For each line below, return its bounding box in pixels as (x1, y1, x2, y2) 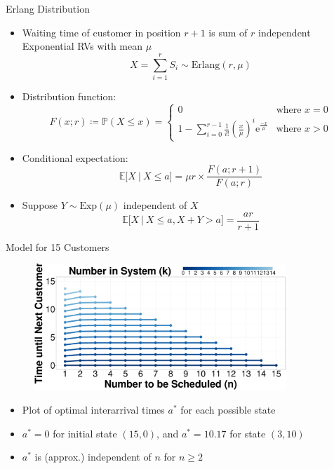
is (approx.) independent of (34, 449, 152, 464)
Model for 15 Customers (6, 239, 109, 254)
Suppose (22, 198, 58, 212)
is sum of (208, 25, 248, 39)
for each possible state (180, 402, 276, 417)
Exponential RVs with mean (22, 39, 143, 53)
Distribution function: (22, 88, 116, 103)
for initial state (53, 426, 117, 440)
